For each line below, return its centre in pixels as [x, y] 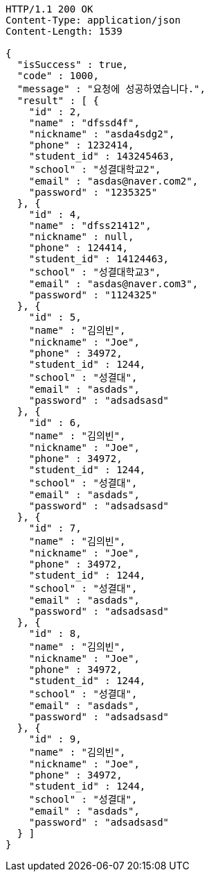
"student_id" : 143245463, [102, 156]
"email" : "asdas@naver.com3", [113, 284]
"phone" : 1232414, [81, 145]
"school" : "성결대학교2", [95, 169]
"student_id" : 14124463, [99, 259]
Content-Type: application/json [93, 20]
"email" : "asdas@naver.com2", [113, 181]
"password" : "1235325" [93, 192]
